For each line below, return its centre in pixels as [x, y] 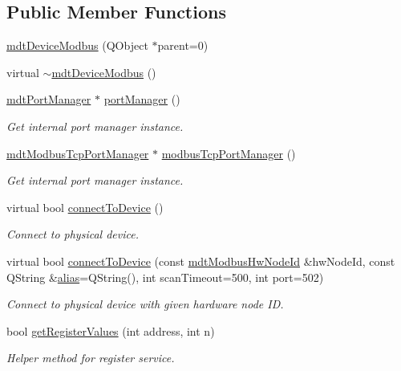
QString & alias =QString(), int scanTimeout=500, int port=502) [165, 277]
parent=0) [183, 45]
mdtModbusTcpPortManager [78, 153]
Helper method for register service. [91, 358]
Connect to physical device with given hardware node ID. [145, 304]
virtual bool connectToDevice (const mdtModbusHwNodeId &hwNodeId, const [201, 261]
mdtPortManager [49, 99]
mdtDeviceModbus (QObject [77, 45]
